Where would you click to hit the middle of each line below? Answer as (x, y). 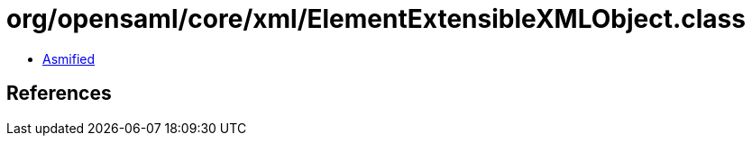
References (59, 94)
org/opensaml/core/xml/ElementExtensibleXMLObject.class (376, 19)
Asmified (69, 58)
